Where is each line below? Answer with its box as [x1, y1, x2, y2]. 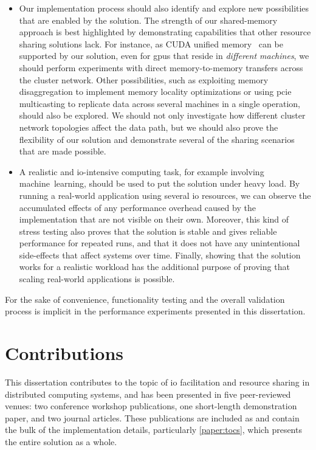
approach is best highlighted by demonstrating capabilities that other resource [19, 26, 311, 38]
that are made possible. [19, 145, 106, 157]
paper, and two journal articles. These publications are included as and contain [5, 411, 300, 424]
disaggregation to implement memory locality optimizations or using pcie [19, 85, 292, 98]
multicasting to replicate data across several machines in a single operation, [19, 97, 300, 109]
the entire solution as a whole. [5, 435, 117, 448]
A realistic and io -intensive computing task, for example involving [19, 165, 264, 178]
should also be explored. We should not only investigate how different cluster [19, 109, 306, 122]
